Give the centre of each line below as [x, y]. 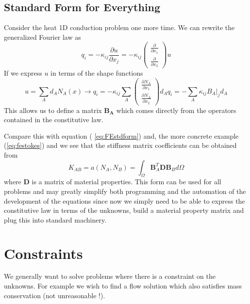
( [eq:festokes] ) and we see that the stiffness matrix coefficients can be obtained [120, 145]
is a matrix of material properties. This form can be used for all [126, 182]
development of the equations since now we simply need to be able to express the [125, 200]
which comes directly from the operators [176, 110]
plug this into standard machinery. [55, 219]
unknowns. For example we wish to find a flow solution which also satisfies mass [123, 286]
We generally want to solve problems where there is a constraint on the [110, 276]
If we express [23, 72]
